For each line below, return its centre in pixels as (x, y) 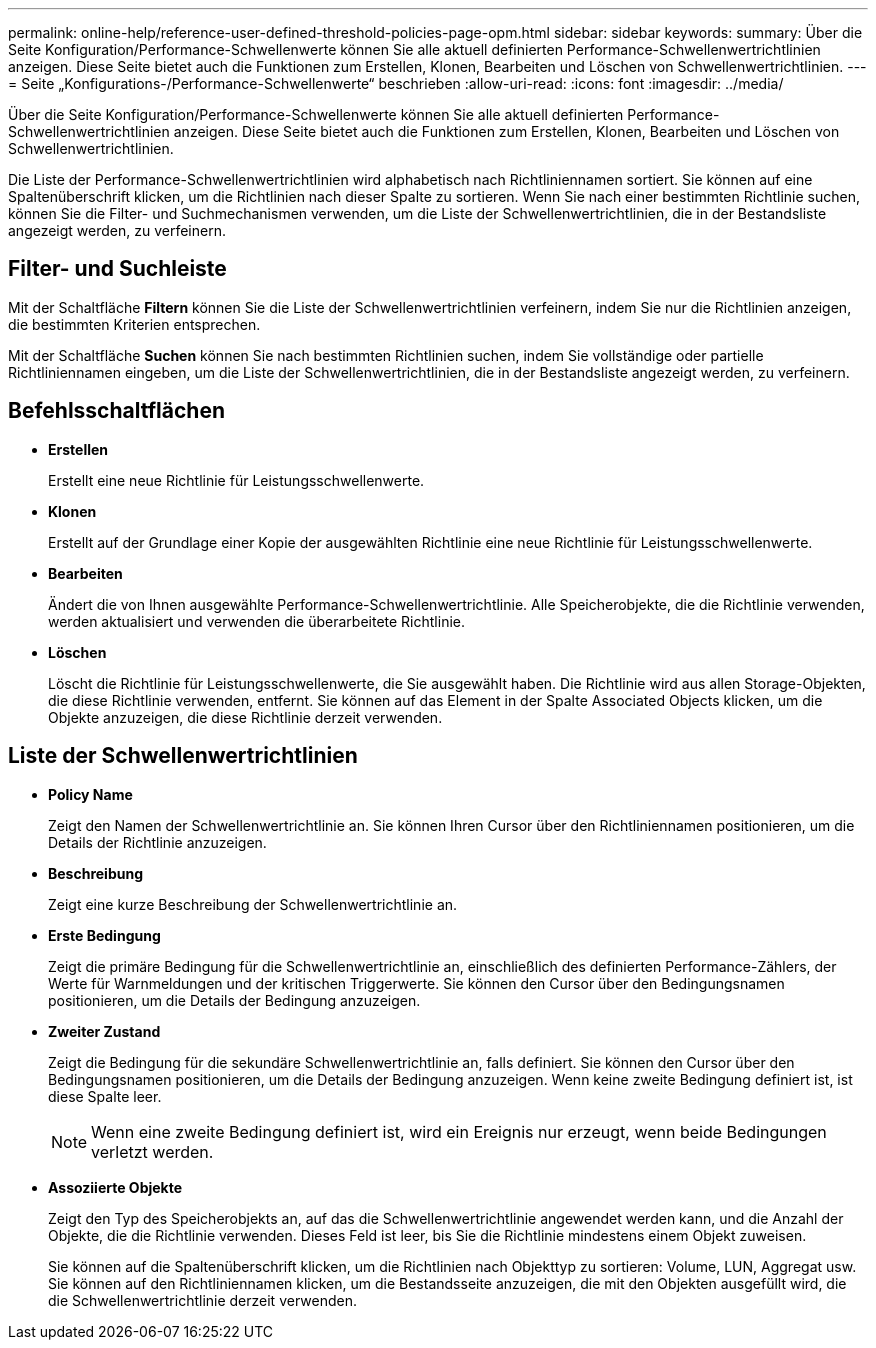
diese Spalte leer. (105, 1096)
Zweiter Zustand (104, 1031)
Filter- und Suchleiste (117, 269)
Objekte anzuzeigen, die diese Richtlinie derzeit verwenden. (245, 717)
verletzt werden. (152, 1151)
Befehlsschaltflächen (116, 411)
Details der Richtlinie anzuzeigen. (157, 842)
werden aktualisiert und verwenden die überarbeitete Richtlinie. (256, 621)
